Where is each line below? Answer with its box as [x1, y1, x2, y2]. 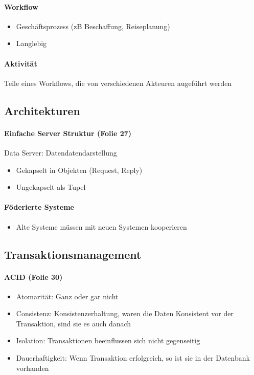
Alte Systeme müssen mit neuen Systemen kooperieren [16, 221, 187, 232]
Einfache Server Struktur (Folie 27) [4, 127, 132, 138]
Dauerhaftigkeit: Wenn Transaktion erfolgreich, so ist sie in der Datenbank [16, 352, 250, 363]
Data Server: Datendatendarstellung [4, 147, 117, 158]
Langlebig [16, 38, 47, 49]
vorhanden [16, 362, 49, 373]
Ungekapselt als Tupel [16, 182, 86, 192]
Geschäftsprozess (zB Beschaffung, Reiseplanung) [16, 20, 170, 31]
